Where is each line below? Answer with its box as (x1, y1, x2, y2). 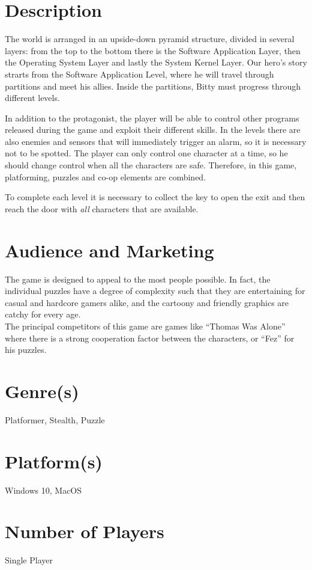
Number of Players (5, 519, 164, 544)
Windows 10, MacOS (5, 483, 82, 496)
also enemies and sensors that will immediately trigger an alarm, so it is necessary (5, 135, 307, 147)
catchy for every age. (5, 308, 81, 320)
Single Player (5, 554, 53, 566)
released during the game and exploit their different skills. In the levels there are (5, 123, 301, 136)
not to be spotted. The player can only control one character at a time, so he (5, 147, 288, 159)
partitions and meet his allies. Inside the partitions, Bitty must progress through (5, 79, 301, 92)
